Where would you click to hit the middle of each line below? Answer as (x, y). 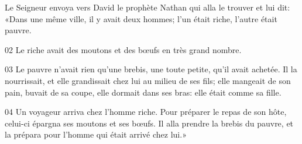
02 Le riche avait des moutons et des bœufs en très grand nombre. (123, 49)
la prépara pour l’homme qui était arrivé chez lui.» (96, 134)
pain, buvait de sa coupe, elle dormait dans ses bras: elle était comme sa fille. (143, 92)
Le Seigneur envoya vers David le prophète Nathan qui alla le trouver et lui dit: (147, 7)
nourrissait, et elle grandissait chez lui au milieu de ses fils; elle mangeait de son (148, 80)
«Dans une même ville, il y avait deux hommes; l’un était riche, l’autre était (141, 18)
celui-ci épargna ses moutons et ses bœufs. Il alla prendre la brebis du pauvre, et (149, 123)
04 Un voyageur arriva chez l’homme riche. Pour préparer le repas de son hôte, (146, 112)
